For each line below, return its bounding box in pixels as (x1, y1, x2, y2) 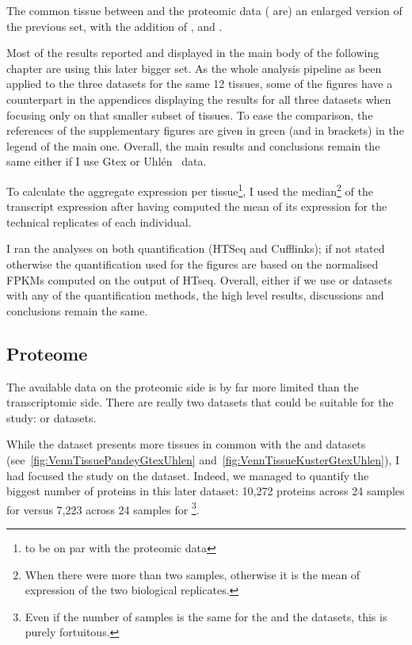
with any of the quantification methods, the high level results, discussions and (6, 287, 384, 303)
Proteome (6, 341, 88, 365)
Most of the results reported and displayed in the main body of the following (6, 44, 380, 61)
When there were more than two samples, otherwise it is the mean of (25, 566, 360, 582)
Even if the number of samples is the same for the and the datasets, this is (25, 608, 387, 624)
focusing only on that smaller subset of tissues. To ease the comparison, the (6, 106, 373, 123)
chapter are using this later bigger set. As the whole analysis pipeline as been (6, 59, 382, 76)
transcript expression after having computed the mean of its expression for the (6, 198, 387, 215)
